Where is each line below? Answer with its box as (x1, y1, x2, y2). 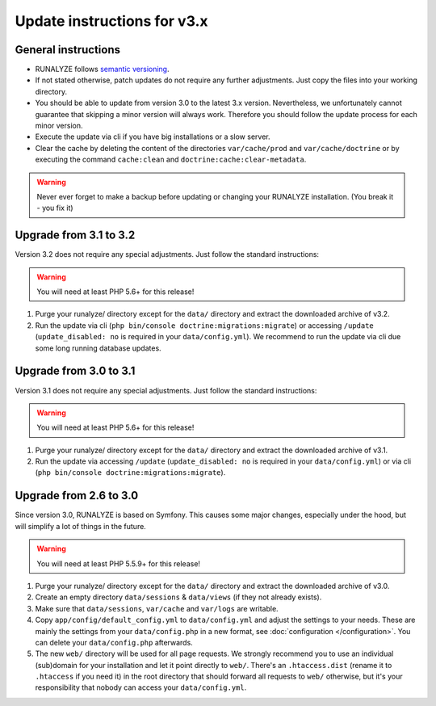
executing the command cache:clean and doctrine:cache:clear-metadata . (35, 154, 307, 165)
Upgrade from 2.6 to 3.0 (15, 489, 139, 502)
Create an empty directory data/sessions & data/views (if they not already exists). (35, 592, 322, 602)
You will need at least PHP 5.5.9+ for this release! (36, 558, 201, 569)
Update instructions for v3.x (15, 12, 208, 30)
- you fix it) (36, 203, 73, 213)
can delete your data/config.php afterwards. (35, 637, 193, 647)
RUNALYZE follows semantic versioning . (35, 65, 170, 74)
